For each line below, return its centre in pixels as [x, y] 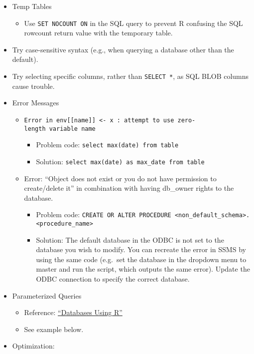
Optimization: [33, 346]
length [35, 129]
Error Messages [36, 103]
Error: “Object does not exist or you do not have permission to [120, 178]
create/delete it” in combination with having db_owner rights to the [129, 188]
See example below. [54, 329]
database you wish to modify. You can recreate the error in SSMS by [141, 249]
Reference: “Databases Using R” [73, 312]
